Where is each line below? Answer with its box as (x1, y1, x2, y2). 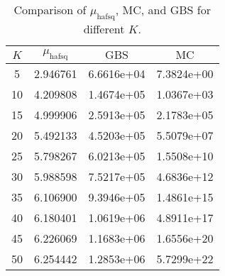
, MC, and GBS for (115, 1, 212, 18)
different (83, 21, 125, 38)
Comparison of (13, 1, 87, 18)
